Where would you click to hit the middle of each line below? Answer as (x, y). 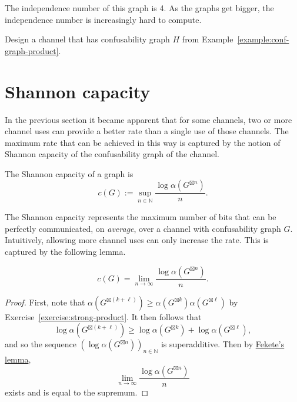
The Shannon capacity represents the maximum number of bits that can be (141, 217)
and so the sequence (41, 344)
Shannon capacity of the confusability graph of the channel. (112, 154)
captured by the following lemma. (65, 251)
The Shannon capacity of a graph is (69, 173)
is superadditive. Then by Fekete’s (223, 344)
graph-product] (32, 50)
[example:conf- (263, 39)
